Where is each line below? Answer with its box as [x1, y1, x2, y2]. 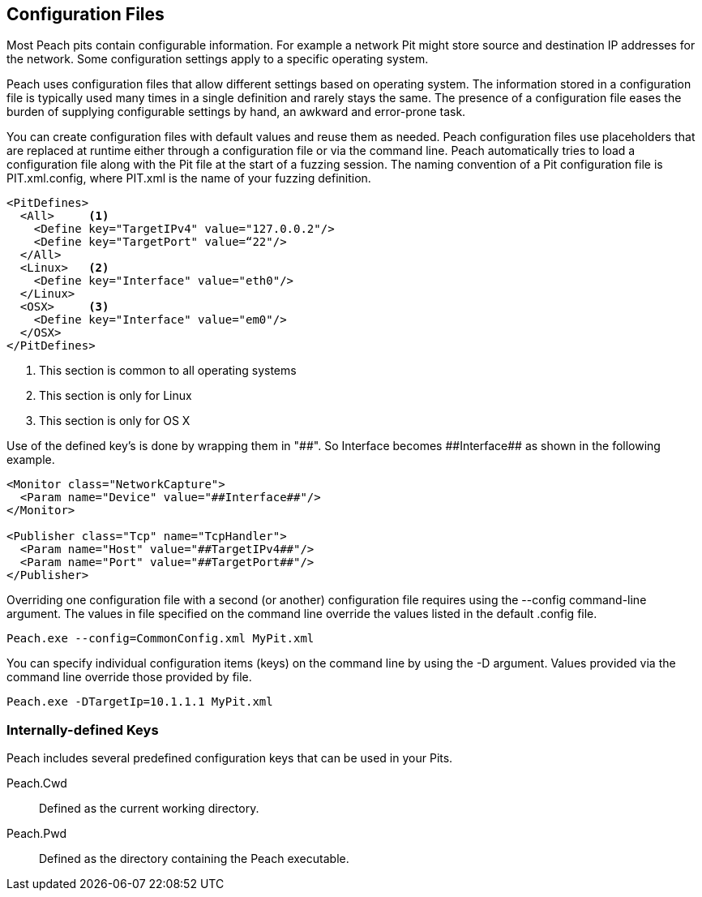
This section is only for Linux [39, 388, 192, 403]
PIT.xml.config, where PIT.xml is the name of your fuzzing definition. [6, 171, 371, 186]
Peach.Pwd [6, 826, 67, 841]
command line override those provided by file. [6, 670, 252, 685]
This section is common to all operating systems [39, 363, 297, 378]
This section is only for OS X [39, 414, 190, 428]
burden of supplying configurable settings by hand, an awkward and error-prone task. [6, 105, 466, 119]
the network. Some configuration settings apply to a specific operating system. [6, 52, 429, 67]
